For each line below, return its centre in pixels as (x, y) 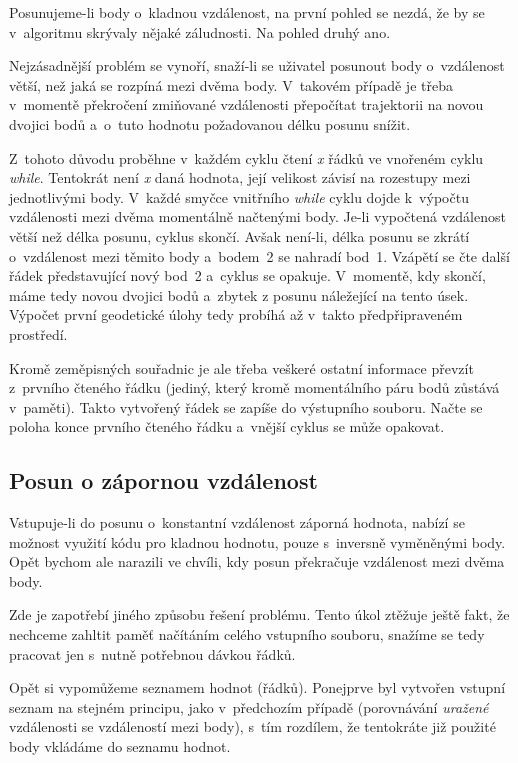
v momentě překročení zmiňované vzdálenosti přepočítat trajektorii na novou (246, 104)
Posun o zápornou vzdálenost (163, 480)
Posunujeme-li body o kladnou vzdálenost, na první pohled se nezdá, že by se (247, 12)
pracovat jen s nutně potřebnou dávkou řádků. (152, 653)
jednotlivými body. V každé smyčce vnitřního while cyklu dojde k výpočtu (239, 196)
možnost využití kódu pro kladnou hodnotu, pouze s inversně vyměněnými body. (257, 541)
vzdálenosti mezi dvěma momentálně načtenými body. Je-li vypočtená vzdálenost (257, 216)
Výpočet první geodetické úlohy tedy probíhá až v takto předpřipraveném (236, 314)
